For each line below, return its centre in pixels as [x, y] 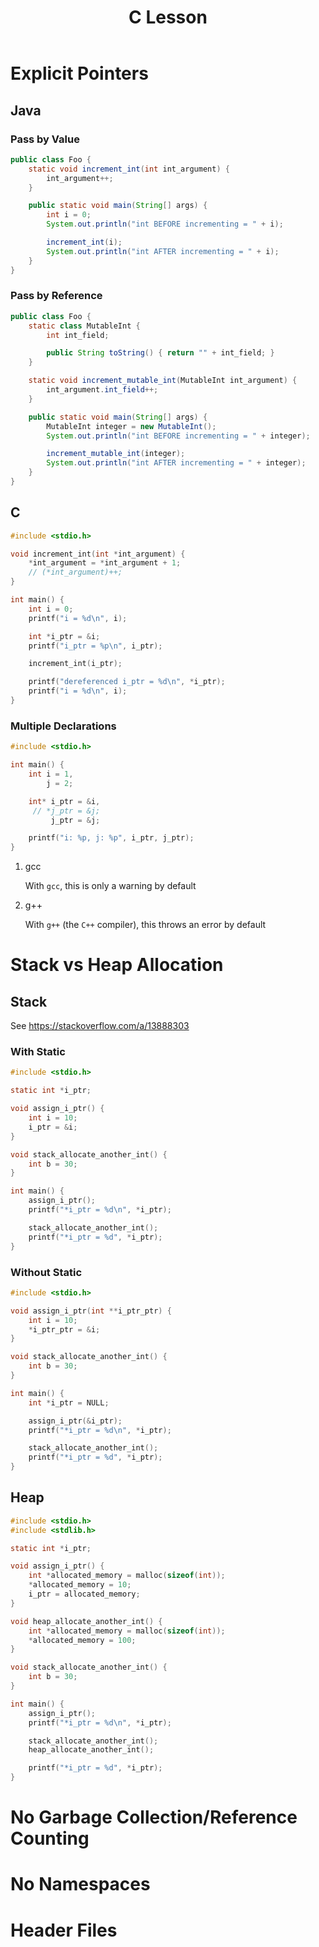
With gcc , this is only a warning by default [110, 886]
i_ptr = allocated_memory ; [84, 1594]
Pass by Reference [56, 296]
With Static [38, 1052]
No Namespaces [80, 1884]
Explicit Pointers [79, 73]
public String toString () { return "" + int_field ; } [160, 353]
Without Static [46, 1272]
